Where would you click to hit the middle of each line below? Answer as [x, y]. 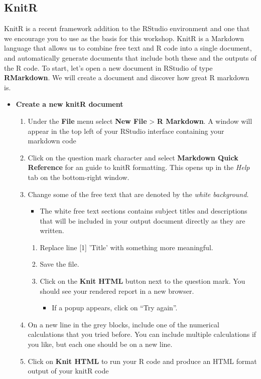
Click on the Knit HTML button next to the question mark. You [143, 281]
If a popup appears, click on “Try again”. [115, 308]
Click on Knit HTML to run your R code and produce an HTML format [142, 361]
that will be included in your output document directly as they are [143, 220]
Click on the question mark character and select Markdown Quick [133, 157]
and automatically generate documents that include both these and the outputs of [130, 57]
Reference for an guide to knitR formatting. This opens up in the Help [139, 167]
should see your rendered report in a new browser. [117, 291]
